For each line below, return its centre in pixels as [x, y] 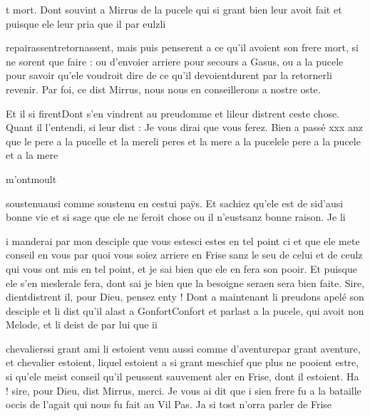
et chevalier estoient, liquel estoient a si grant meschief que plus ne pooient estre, [183, 362]
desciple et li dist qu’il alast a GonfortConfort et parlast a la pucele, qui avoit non [185, 310]
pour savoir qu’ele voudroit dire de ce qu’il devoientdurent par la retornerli [169, 75]
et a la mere [32, 155]
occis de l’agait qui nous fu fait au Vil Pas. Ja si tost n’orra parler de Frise [169, 404]
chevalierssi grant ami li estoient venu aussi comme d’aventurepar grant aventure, [183, 348]
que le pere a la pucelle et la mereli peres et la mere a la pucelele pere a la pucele [183, 141]
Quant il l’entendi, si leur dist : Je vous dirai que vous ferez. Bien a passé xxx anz [185, 127]
